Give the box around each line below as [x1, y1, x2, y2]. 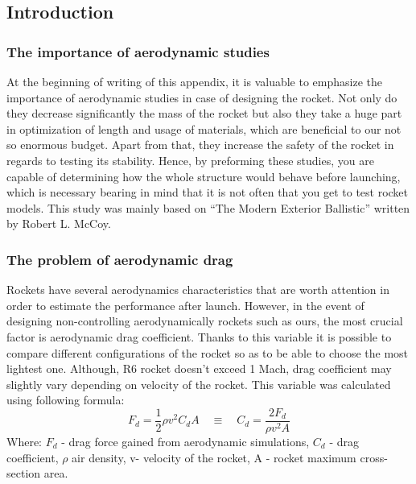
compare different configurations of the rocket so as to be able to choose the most [6, 344, 409, 361]
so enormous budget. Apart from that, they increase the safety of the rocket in [6, 136, 394, 153]
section [6, 465, 41, 482]
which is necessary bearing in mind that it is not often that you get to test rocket [6, 184, 409, 201]
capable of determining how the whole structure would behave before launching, [6, 168, 401, 184]
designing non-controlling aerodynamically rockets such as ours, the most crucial [6, 312, 403, 329]
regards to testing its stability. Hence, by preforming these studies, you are [6, 151, 374, 168]
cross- [360, 449, 388, 465]
